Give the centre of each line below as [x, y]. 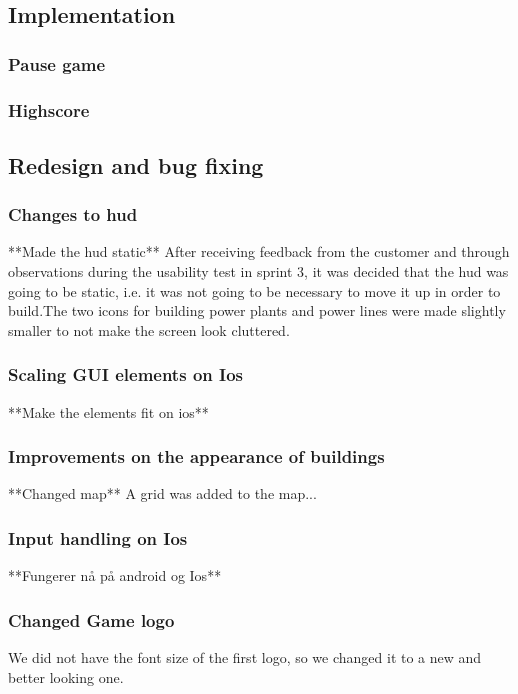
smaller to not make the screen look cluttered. [149, 329]
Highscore [49, 109]
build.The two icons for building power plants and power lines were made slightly [257, 310]
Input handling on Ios [98, 537]
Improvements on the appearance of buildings [196, 456]
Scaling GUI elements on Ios [125, 374]
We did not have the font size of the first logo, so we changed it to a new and [245, 657]
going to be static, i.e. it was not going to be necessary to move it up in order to [254, 290]
